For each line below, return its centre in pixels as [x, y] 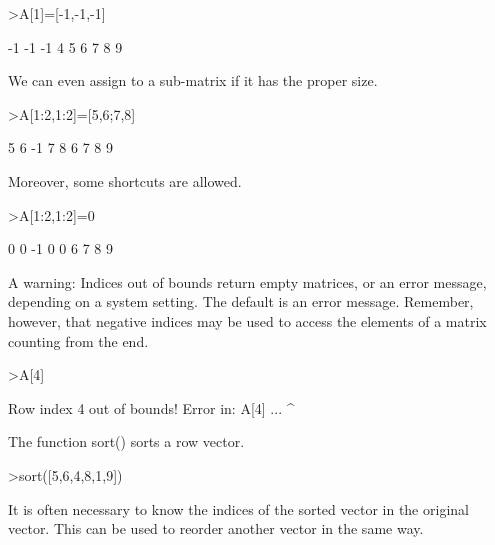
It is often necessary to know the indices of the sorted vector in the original [238, 508]
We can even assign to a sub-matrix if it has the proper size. [193, 80]
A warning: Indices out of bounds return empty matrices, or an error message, [247, 281]
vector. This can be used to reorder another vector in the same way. [216, 528]
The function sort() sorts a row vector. [126, 441]
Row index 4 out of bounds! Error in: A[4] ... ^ [151, 407]
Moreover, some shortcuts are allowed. [125, 180]
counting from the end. [78, 340]
